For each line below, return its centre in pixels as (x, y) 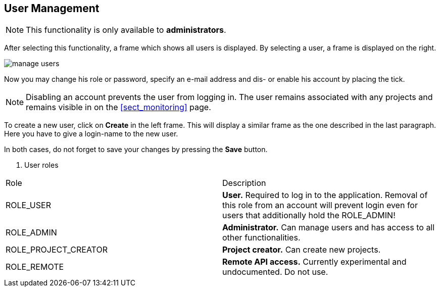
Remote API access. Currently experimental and (314, 262)
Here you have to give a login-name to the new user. (91, 134)
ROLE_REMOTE (35, 267)
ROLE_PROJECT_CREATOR (57, 250)
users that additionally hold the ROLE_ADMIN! (309, 215)
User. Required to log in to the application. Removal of (325, 195)
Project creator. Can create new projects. (302, 250)
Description (244, 183)
